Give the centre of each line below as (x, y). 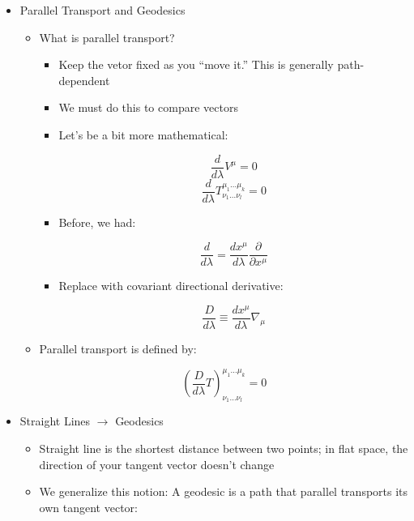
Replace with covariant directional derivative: (171, 286)
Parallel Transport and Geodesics (102, 10)
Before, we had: (97, 222)
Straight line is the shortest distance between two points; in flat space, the (224, 448)
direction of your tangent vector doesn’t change (157, 464)
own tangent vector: (88, 507)
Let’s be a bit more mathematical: (143, 134)
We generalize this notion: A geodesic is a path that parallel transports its (224, 491)
